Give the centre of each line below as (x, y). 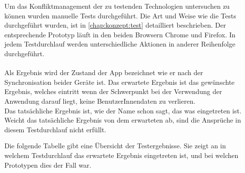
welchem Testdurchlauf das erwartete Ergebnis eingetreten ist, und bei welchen (122, 155)
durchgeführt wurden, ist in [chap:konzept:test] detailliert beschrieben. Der (115, 25)
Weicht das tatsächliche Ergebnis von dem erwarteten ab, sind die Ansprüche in (123, 120)
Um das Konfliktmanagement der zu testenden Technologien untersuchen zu (117, 6)
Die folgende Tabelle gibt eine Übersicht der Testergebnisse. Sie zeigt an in (115, 146)
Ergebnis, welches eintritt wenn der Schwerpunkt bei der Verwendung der (113, 91)
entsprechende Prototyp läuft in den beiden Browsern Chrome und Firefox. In (120, 34)
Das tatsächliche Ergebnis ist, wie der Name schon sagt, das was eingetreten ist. (123, 110)
